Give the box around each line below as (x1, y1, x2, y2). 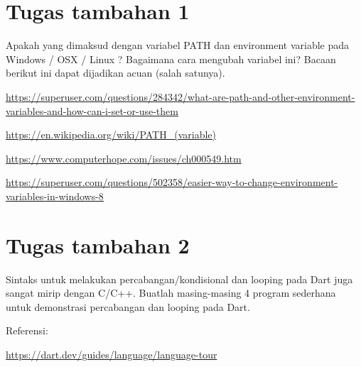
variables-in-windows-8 (6, 188, 104, 203)
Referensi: (6, 323, 48, 338)
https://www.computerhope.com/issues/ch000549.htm (6, 150, 242, 165)
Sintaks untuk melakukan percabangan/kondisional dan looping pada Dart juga (6, 271, 353, 286)
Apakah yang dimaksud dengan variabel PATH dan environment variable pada (6, 38, 350, 53)
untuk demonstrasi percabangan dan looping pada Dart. (6, 299, 250, 314)
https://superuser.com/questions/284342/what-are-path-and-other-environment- (6, 89, 355, 104)
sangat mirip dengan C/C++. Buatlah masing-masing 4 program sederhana (6, 285, 336, 300)
